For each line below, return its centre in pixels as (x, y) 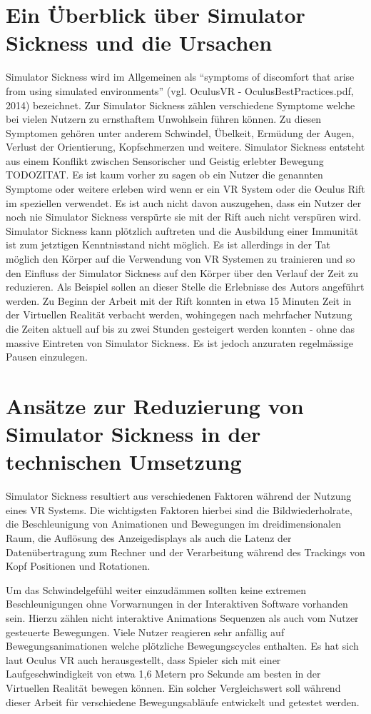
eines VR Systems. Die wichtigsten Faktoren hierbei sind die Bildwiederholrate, (179, 509)
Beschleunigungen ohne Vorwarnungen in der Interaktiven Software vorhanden (177, 604)
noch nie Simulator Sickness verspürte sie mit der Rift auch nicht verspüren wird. (184, 217)
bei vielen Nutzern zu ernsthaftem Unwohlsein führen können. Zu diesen (164, 119)
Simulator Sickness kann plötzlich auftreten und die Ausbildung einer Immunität (182, 230)
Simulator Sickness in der (133, 434)
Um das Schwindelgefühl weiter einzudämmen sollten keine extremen (156, 589)
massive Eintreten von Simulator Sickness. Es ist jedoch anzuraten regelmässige (179, 342)
